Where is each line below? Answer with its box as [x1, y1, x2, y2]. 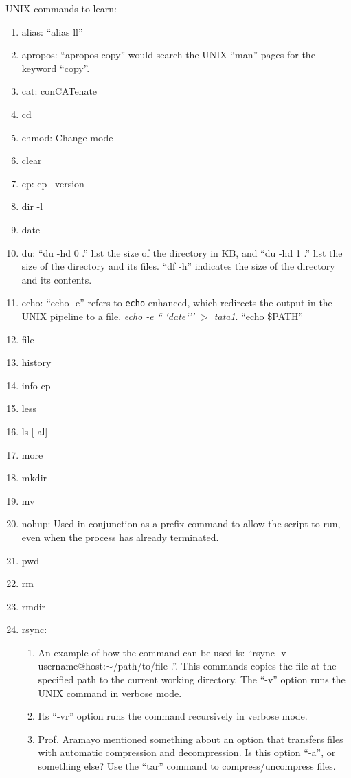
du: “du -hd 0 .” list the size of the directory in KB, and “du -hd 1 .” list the [21, 245, 343, 260]
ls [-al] [21, 424, 48, 438]
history [21, 355, 52, 369]
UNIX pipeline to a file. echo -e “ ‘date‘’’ [21, 308, 195, 323]
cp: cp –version [21, 176, 84, 190]
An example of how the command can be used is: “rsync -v [38, 645, 286, 659]
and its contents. [21, 272, 92, 286]
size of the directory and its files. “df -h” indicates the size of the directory [21, 259, 335, 273]
